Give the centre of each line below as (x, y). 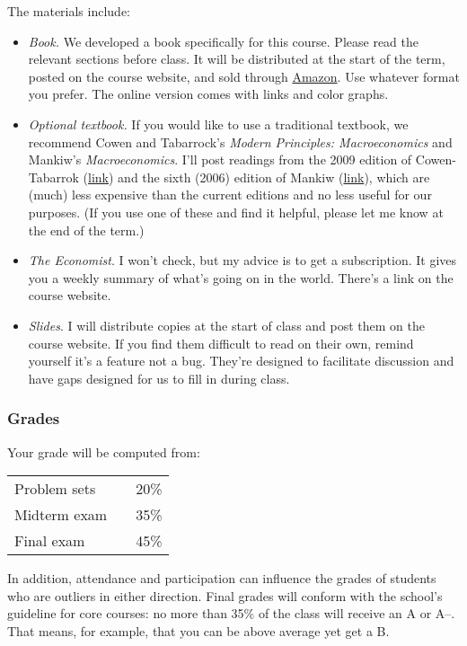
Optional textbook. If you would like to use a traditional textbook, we (218, 124)
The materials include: (69, 11)
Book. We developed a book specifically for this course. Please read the (223, 41)
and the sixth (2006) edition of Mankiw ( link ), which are (274, 177)
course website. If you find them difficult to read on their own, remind (221, 343)
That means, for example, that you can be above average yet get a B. (198, 630)
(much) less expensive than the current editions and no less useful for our (230, 195)
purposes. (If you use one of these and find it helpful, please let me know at (236, 212)
